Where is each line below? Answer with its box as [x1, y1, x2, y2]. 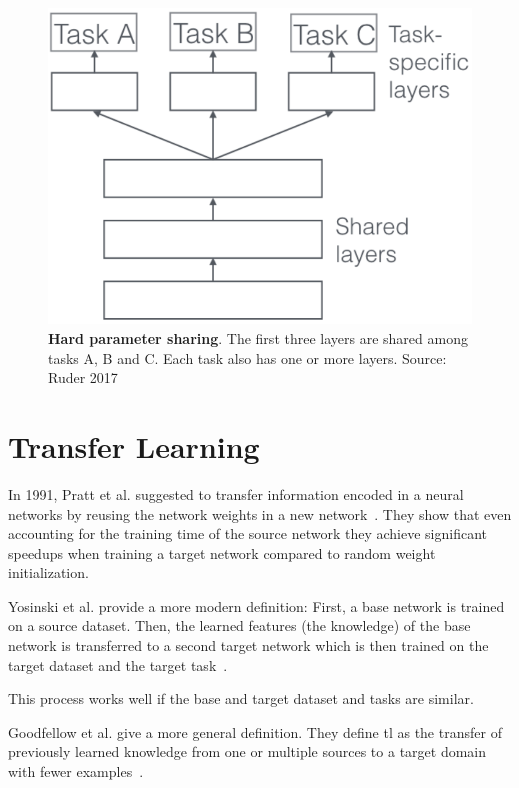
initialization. [8, 562, 89, 583]
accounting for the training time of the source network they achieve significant [8, 523, 488, 544]
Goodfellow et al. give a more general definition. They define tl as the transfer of [8, 721, 502, 742]
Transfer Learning [8, 425, 260, 466]
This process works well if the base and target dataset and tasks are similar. [8, 688, 474, 709]
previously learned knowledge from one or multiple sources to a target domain [8, 741, 487, 762]
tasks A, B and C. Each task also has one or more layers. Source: [48, 347, 447, 368]
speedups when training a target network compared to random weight [8, 542, 436, 563]
